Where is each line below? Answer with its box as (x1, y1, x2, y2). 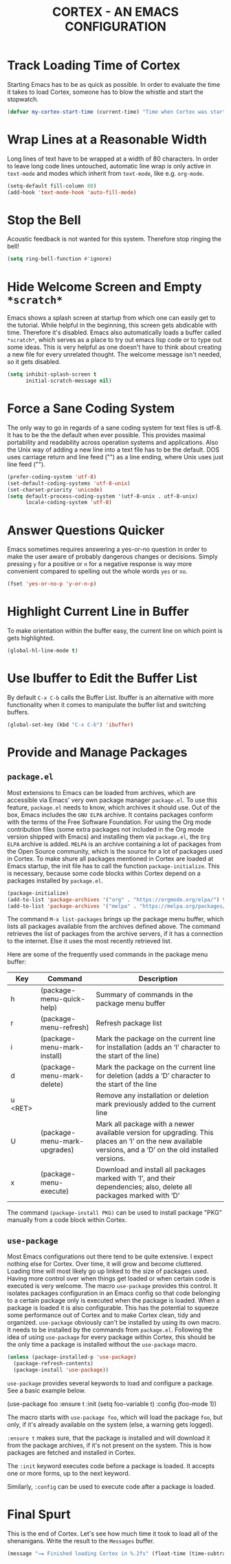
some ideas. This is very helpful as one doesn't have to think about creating (7, 343, 222, 352)
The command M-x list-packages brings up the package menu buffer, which (7, 915, 224, 923)
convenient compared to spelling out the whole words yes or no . (7, 567, 188, 576)
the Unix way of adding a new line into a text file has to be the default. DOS (7, 445, 220, 454)
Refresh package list (96, 1019, 162, 1028)
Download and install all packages (96, 1165, 206, 1174)
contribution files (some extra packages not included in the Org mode (7, 825, 204, 833)
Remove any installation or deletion (96, 1091, 209, 1101)
